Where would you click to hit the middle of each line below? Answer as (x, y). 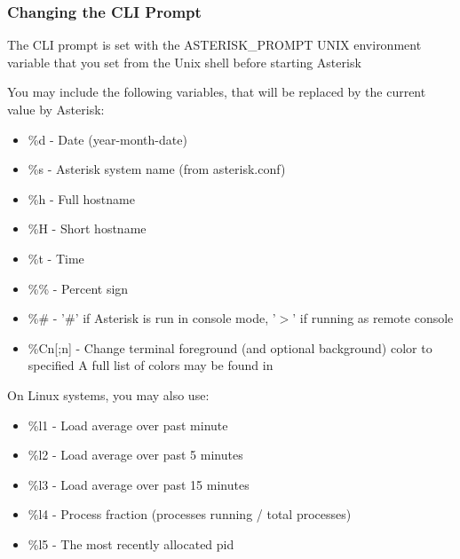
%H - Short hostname (87, 228)
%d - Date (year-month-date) (107, 139)
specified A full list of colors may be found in (151, 365)
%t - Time (56, 258)
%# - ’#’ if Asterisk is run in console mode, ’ (152, 318)
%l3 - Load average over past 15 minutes (139, 484)
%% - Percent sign (78, 288)
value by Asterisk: (56, 109)
